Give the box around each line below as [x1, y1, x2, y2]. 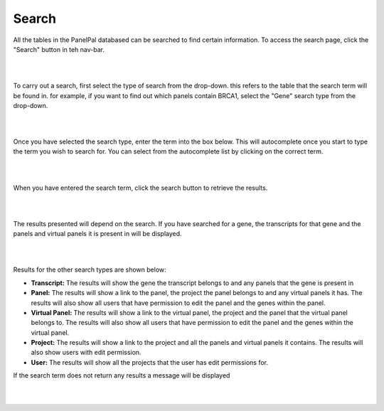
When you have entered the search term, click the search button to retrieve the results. [13, 183, 268, 192]
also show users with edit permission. [31, 348, 142, 357]
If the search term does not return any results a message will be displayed [13, 371, 230, 380]
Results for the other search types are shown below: [13, 265, 166, 274]
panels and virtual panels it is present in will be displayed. [13, 230, 182, 238]
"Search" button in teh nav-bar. [13, 45, 105, 53]
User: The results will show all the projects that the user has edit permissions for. [31, 358, 269, 366]
